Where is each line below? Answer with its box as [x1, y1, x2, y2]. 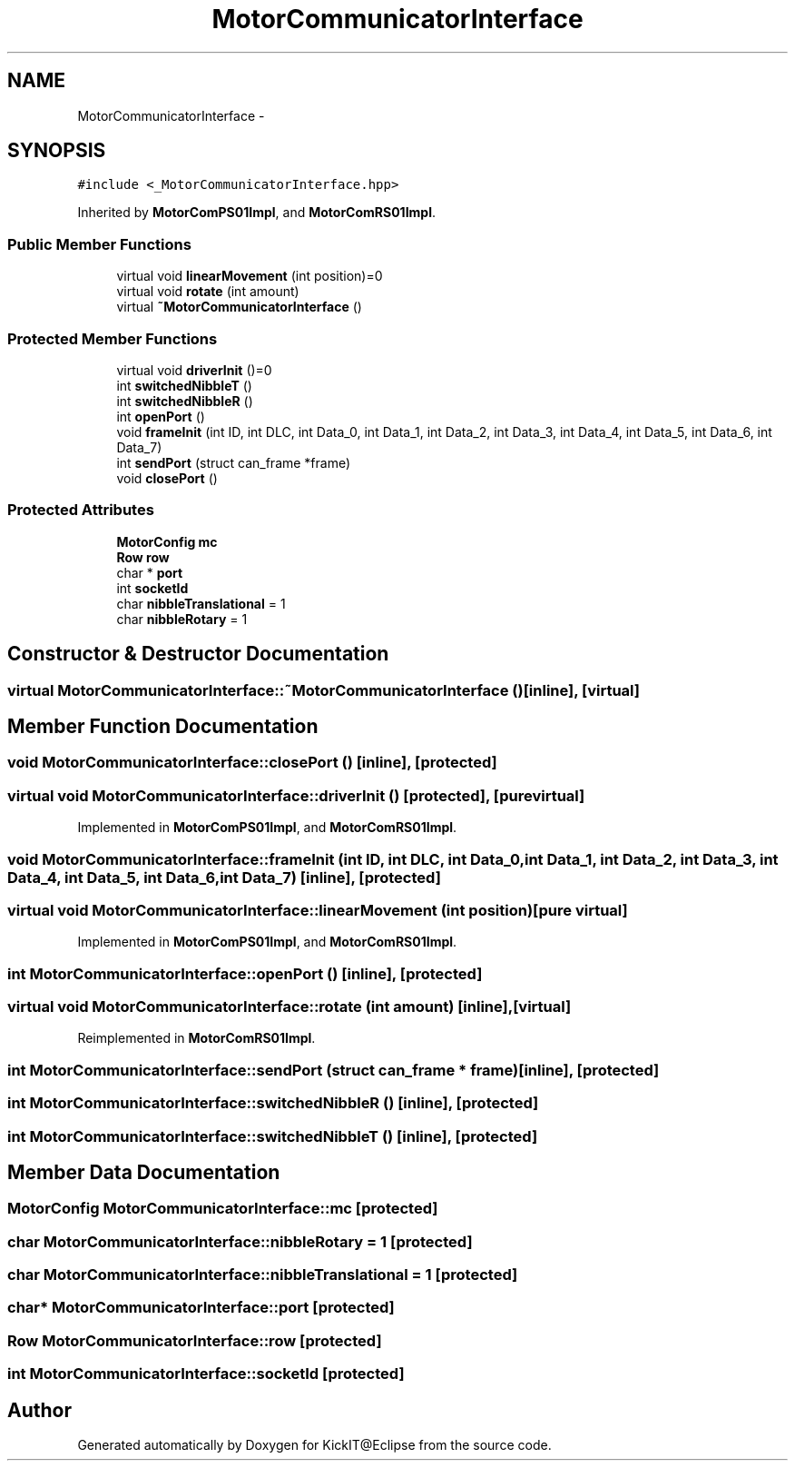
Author [7, 1398, 72, 1422]
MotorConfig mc [116, 533, 218, 550]
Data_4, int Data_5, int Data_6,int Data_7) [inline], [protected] [7, 868, 441, 887]
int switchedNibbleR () [116, 392, 253, 409]
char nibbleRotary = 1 [116, 610, 248, 627]
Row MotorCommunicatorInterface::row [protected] [7, 1331, 382, 1350]
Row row [116, 549, 170, 565]
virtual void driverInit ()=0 [116, 362, 272, 378]
